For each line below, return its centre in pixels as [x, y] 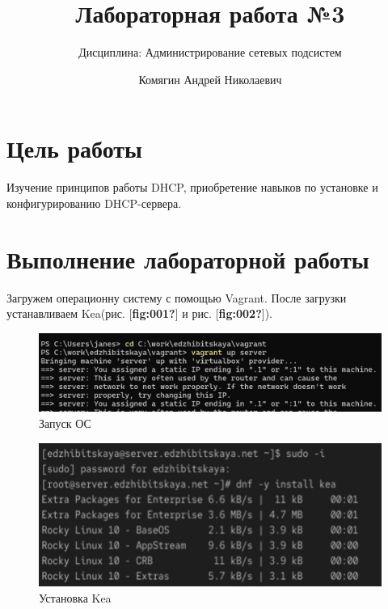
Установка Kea [75, 597]
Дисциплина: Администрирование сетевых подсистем [210, 52]
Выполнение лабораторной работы [188, 258]
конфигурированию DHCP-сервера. [94, 203]
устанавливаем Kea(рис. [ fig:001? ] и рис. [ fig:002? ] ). [140, 313]
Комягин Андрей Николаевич [210, 79]
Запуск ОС [65, 423]
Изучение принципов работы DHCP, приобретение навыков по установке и [192, 187]
